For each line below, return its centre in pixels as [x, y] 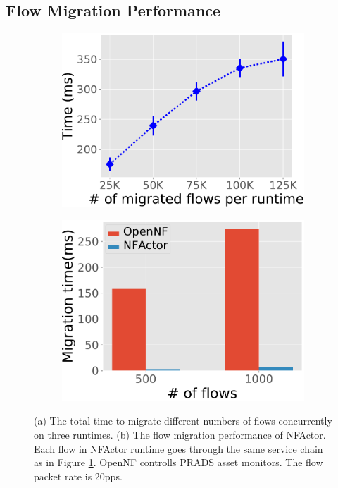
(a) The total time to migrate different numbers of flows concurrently [183, 421]
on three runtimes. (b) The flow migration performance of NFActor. [180, 435]
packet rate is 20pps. [78, 476]
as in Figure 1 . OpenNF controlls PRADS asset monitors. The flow [179, 462]
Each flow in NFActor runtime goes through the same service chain [179, 448]
